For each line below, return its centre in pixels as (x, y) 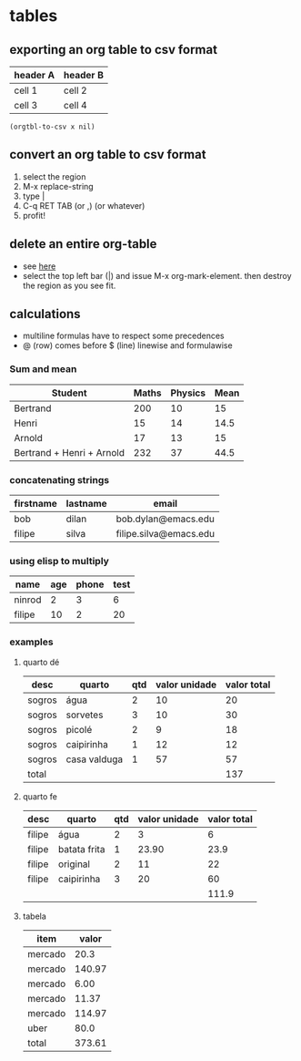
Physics (188, 393)
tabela (35, 916)
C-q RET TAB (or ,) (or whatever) (84, 205)
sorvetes (85, 715)
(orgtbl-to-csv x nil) (52, 127)
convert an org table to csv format (108, 155)
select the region (54, 176)
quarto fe (40, 796)
